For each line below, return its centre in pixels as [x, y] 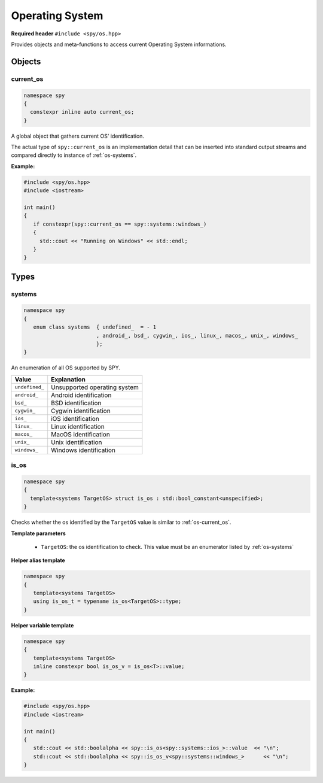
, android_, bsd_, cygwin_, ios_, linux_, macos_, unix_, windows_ [197, 336]
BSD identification [76, 403]
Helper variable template [42, 625]
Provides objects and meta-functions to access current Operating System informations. [119, 44]
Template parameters [38, 533]
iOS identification [75, 418]
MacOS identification [80, 434]
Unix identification [77, 442]
